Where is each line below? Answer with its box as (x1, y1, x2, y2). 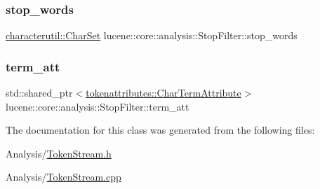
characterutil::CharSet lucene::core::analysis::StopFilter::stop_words (6, 28, 298, 43)
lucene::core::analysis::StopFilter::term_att (6, 99, 189, 113)
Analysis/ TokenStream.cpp (6, 169, 121, 184)
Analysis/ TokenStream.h (6, 146, 112, 160)
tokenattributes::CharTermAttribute (86, 85, 241, 100)
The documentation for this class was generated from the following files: (6, 122, 315, 137)
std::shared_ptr (6, 85, 73, 100)
